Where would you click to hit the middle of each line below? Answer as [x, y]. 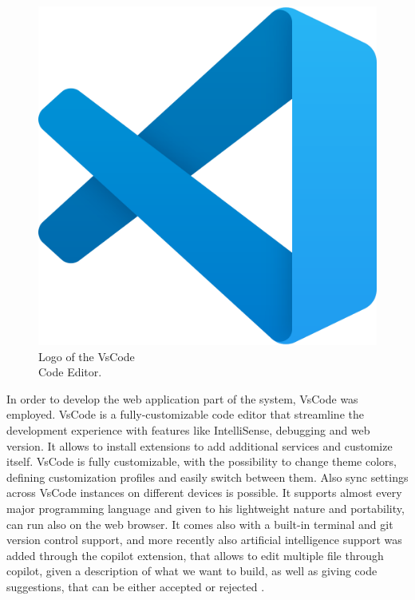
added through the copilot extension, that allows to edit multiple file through [195, 555]
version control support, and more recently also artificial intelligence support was [204, 540]
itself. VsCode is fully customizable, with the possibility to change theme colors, [202, 461]
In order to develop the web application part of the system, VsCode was [182, 398]
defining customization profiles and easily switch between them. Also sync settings [207, 477]
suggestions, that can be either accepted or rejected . [136, 586]
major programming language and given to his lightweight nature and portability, [206, 508]
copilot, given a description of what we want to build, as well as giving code [192, 571]
